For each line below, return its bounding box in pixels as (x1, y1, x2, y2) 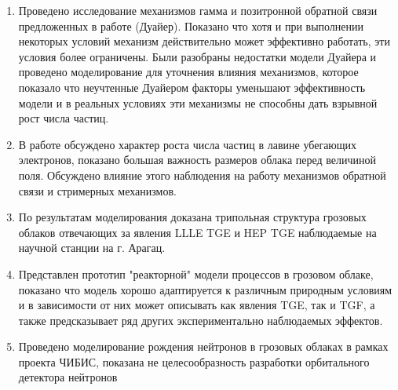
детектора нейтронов (18, 369, 118, 385)
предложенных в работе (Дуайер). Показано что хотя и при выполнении (18, 17, 364, 34)
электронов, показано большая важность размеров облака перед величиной (18, 151, 377, 168)
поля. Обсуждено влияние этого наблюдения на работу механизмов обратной (18, 166, 386, 183)
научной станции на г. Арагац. (18, 239, 166, 256)
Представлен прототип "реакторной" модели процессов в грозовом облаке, (18, 265, 374, 282)
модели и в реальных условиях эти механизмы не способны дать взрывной (18, 94, 378, 111)
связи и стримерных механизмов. (18, 182, 177, 199)
